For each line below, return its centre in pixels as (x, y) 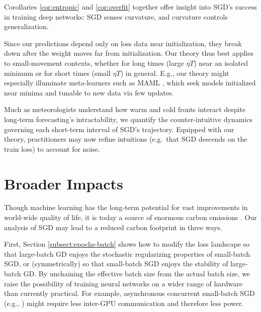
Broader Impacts (64, 183)
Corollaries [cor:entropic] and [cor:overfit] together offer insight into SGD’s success (130, 7)
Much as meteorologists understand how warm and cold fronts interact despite (125, 109)
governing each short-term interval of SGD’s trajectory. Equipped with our (119, 129)
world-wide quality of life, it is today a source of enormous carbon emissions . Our (130, 217)
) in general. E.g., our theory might (175, 73)
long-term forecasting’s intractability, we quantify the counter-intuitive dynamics (128, 119)
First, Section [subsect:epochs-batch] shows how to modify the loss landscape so (127, 244)
